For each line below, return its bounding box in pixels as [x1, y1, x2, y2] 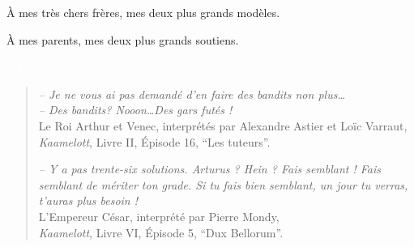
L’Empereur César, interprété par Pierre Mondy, [38, 207, 280, 224]
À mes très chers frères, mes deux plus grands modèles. [6, 4, 280, 20]
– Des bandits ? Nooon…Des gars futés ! [38, 101, 233, 118]
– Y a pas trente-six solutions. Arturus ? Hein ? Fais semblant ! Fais [38, 160, 382, 177]
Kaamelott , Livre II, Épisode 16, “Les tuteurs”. [38, 133, 271, 150]
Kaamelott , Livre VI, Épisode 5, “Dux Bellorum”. [38, 224, 284, 241]
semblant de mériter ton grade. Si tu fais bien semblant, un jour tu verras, [38, 176, 408, 193]
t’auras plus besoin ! [38, 192, 139, 209]
